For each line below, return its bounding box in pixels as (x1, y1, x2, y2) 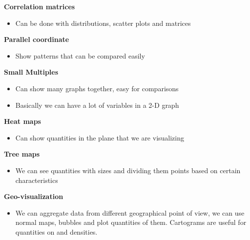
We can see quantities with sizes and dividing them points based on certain (15, 165, 241, 175)
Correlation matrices (4, 1, 75, 11)
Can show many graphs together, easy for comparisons (15, 83, 179, 93)
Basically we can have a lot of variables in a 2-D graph (15, 100, 179, 110)
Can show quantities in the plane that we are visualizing (15, 132, 185, 142)
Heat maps (4, 116, 41, 126)
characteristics (15, 175, 58, 185)
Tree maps (4, 149, 40, 159)
